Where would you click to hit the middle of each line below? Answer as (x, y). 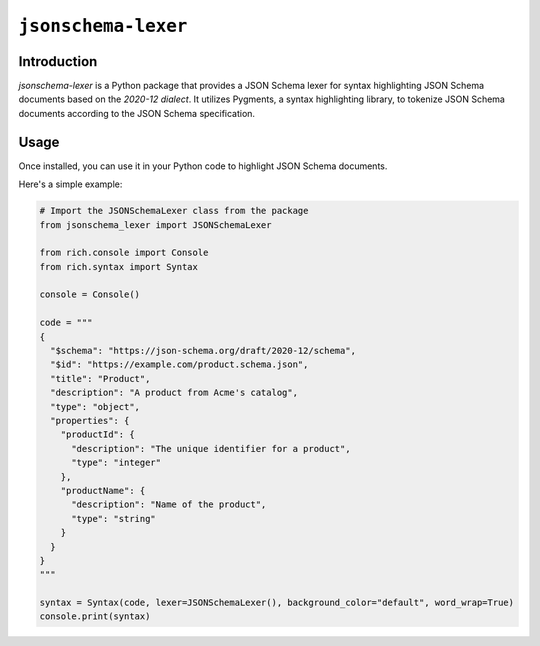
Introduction (58, 61)
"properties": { (90, 420)
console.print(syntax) (95, 616)
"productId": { (97, 434)
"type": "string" (114, 518)
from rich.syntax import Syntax (119, 266)
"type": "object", (95, 406)
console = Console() (89, 294)
